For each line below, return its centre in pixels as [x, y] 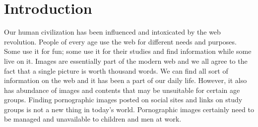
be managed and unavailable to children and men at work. [93, 119]
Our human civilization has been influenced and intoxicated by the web [112, 32]
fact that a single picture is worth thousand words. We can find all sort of [116, 70]
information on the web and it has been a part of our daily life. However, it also [126, 80]
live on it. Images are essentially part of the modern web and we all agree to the [126, 61]
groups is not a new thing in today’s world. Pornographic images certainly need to [129, 109]
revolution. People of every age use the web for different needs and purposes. [120, 41]
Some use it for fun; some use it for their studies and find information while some [128, 51]
